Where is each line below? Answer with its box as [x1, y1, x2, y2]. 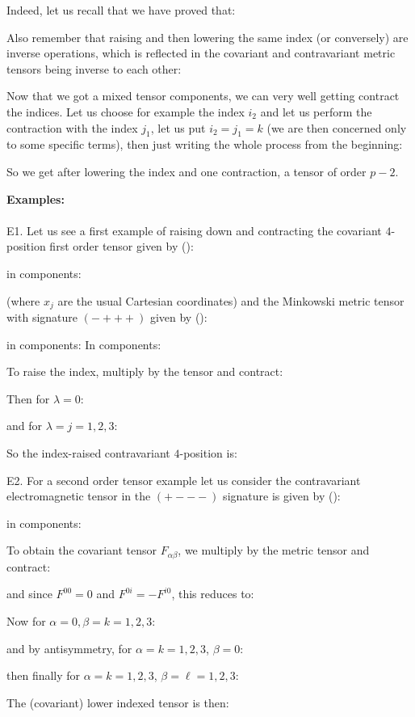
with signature [6, 308, 78, 325]
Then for [6, 390, 50, 407]
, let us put [150, 119, 206, 136]
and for [6, 417, 43, 434]
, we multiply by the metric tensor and [178, 542, 370, 559]
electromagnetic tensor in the [6, 487, 151, 504]
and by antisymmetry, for [6, 639, 132, 656]
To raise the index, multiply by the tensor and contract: [6, 363, 283, 380]
